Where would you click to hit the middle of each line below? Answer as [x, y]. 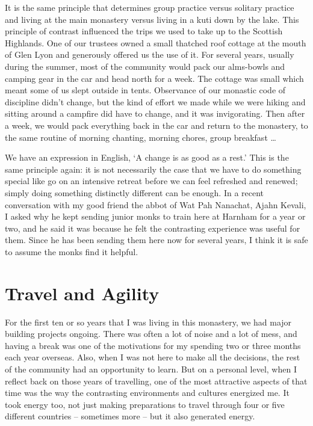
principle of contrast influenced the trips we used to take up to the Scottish [144, 31]
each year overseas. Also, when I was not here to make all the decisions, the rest [153, 357]
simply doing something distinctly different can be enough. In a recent [135, 192]
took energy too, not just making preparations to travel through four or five [145, 404]
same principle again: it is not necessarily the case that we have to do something [153, 169]
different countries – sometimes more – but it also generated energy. [130, 416]
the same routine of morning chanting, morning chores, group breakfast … [141, 137]
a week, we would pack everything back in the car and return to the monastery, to [156, 125]
